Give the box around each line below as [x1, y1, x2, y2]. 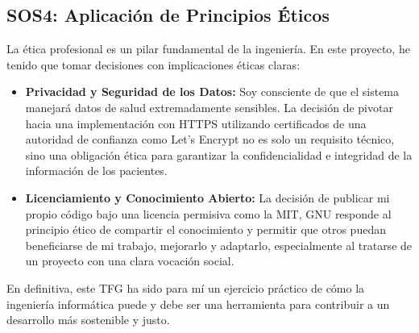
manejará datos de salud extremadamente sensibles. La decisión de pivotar [25, 98, 393, 115]
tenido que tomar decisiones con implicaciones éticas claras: [6, 56, 301, 73]
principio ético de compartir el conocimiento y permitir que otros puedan [25, 221, 386, 238]
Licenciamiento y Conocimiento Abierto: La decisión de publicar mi [25, 189, 390, 206]
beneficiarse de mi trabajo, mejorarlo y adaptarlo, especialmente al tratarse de [25, 236, 413, 253]
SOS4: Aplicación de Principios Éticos [6, 2, 330, 27]
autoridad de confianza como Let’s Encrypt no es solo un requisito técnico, [25, 131, 395, 148]
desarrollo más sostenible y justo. [6, 311, 170, 328]
